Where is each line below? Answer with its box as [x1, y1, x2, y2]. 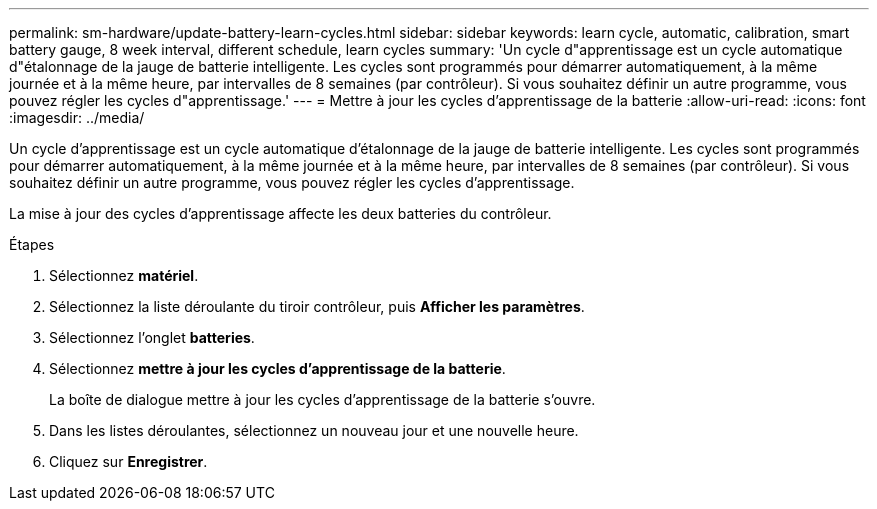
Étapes [9, 236, 55, 253]
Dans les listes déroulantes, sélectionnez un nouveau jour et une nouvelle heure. [49, 422, 579, 439]
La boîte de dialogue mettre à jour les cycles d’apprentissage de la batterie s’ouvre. [49, 391, 596, 408]
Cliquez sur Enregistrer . [49, 453, 208, 470]
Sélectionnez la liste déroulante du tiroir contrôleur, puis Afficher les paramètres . [49, 298, 585, 315]
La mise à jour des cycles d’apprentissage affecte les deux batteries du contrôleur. [9, 205, 552, 222]
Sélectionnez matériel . [49, 267, 199, 284]
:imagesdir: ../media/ [9, 109, 145, 126]
